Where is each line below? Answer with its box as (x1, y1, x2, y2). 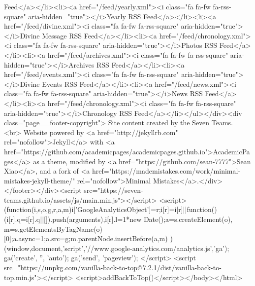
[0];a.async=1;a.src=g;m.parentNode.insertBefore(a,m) (4, 233, 168, 244)
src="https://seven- (84, 185, 143, 195)
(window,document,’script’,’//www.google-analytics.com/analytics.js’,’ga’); (4, 243, 229, 253)
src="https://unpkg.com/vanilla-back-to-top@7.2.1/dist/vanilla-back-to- (4, 262, 222, 273)
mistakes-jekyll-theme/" (4, 175, 75, 185)
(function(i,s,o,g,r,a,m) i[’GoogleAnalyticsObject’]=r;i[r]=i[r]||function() (4, 204, 217, 214)
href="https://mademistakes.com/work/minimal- (92, 166, 241, 176)
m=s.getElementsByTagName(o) (4, 223, 103, 234)
